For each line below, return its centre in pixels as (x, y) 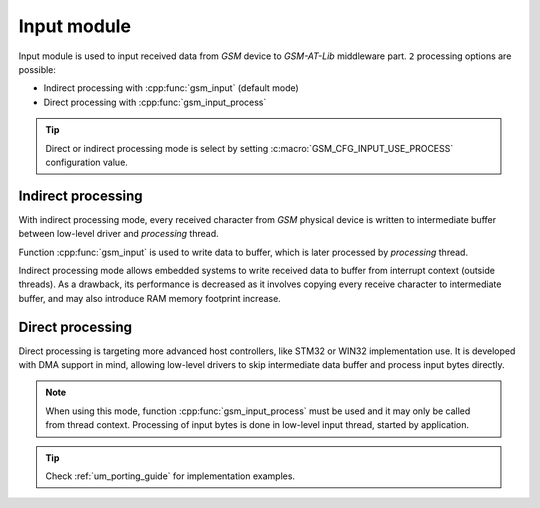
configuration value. (87, 162)
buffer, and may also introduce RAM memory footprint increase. (150, 298)
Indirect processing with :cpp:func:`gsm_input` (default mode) (171, 88)
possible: (37, 69)
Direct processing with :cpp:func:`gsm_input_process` (155, 102)
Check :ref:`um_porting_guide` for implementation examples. (170, 476)
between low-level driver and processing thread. (118, 234)
